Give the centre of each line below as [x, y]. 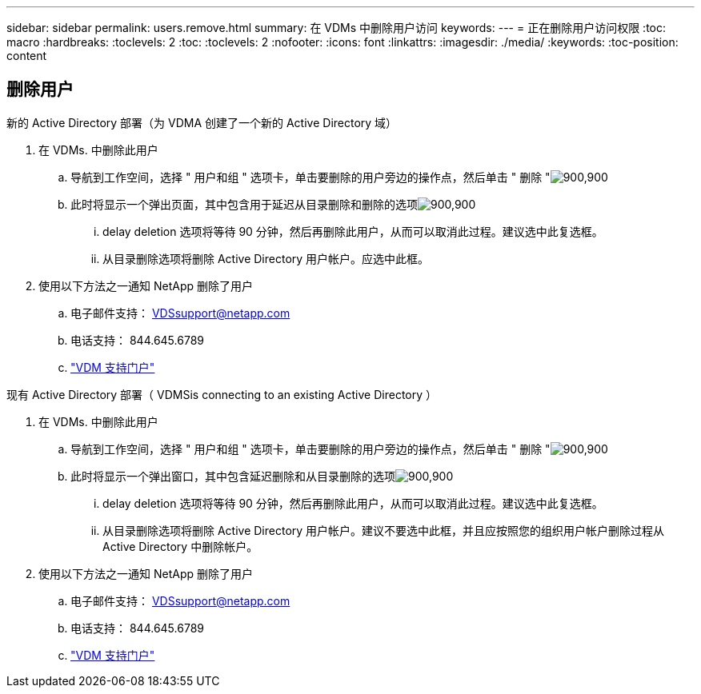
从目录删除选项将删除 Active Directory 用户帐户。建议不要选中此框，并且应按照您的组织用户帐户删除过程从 [384, 530]
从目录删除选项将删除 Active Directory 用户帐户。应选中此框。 [266, 258]
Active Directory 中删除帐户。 [180, 546]
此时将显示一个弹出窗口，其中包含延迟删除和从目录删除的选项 [233, 476]
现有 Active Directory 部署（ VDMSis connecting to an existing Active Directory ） [222, 394]
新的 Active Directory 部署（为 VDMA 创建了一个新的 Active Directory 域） [202, 122]
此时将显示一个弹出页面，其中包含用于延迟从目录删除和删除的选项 [244, 204]
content [27, 56]
